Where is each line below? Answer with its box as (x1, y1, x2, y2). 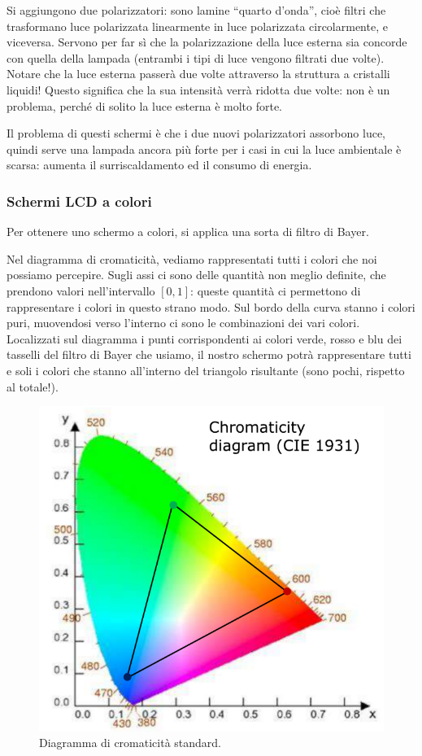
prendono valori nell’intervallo (7, 282, 155, 299)
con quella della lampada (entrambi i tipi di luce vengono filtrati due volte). (7, 49, 385, 66)
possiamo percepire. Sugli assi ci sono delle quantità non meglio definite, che (7, 266, 386, 283)
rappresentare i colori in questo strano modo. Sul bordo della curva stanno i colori (7, 298, 415, 315)
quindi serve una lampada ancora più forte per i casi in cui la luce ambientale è (7, 140, 402, 157)
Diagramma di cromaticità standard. (39, 734, 222, 751)
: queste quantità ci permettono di (190, 282, 361, 299)
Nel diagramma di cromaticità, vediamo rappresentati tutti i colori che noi (7, 250, 377, 267)
